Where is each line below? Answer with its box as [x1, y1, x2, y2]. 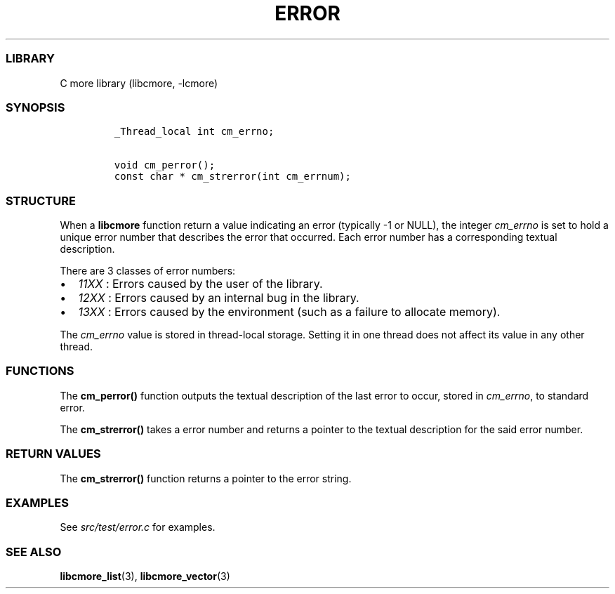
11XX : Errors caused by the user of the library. [78, 277, 323, 291]
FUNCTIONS [6, 364, 74, 378]
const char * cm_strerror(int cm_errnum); [114, 171, 351, 183]
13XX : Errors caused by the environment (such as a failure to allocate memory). [78, 305, 501, 319]
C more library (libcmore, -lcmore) [60, 77, 218, 89]
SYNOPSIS [6, 100, 65, 114]
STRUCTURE [6, 193, 76, 208]
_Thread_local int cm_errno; [114, 126, 275, 138]
